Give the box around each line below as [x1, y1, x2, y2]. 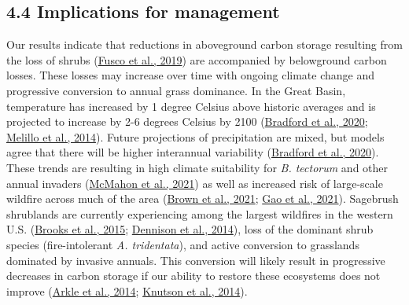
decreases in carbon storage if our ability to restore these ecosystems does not [6, 267, 381, 284]
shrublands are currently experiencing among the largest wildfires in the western [6, 205, 393, 222]
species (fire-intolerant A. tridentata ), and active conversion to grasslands [6, 236, 359, 252]
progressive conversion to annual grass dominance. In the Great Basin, [6, 82, 346, 98]
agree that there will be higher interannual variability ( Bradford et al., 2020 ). [6, 144, 379, 160]
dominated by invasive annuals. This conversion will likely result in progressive [6, 252, 385, 268]
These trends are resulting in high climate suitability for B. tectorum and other [6, 159, 389, 175]
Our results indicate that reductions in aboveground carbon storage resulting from [6, 36, 403, 53]
